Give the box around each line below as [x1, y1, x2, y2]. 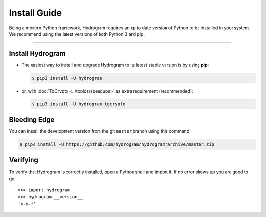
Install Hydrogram [9, 49, 66, 58]
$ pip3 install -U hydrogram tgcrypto [32, 101, 126, 107]
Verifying [9, 155, 39, 164]
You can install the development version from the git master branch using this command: [9, 128, 191, 134]
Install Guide [9, 7, 62, 18]
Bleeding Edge [9, 116, 55, 124]
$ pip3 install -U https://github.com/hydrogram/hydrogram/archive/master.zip [19, 142, 214, 147]
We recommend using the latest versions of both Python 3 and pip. [9, 31, 145, 37]
